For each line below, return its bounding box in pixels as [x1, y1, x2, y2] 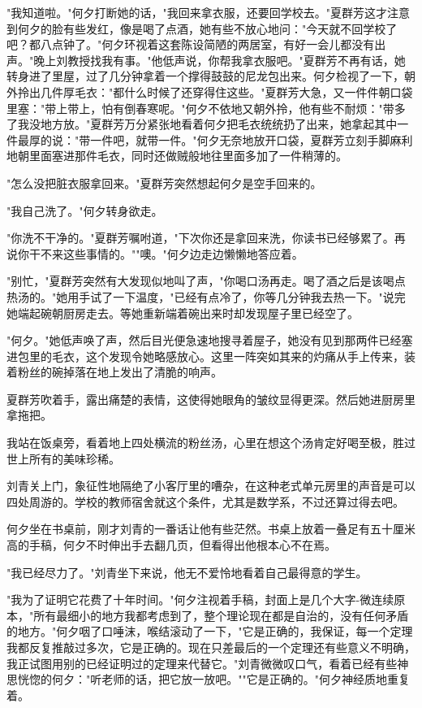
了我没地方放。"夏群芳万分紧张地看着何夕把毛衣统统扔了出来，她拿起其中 [6, 115, 398, 132]
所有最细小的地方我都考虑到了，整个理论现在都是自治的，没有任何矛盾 [33, 606, 409, 623]
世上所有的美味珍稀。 [6, 450, 120, 467]
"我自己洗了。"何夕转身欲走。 [6, 202, 163, 219]
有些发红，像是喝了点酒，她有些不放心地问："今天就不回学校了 [62, 20, 398, 37]
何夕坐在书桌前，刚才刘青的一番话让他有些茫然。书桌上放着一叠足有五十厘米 [6, 520, 416, 537]
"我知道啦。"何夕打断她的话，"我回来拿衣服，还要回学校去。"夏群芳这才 [6, 4, 387, 20]
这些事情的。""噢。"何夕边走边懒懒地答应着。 [62, 245, 304, 262]
